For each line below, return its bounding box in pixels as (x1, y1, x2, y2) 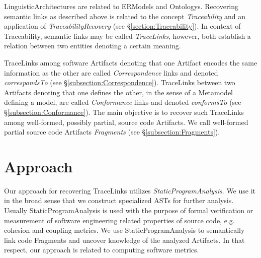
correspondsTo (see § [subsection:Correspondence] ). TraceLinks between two (4, 77, 235, 88)
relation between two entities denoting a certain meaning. (4, 40, 181, 51)
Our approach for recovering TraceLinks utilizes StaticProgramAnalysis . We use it (4, 185, 256, 196)
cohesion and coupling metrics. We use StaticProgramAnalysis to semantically (4, 225, 245, 235)
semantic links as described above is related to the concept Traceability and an (4, 11, 245, 21)
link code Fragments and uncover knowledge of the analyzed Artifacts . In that (4, 234, 245, 245)
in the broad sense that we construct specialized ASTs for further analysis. (4, 195, 234, 206)
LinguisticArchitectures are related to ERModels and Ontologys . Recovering (4, 1, 239, 11)
